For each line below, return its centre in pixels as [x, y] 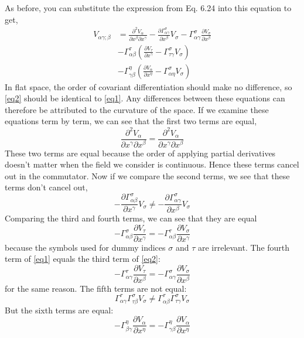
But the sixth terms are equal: [59, 310]
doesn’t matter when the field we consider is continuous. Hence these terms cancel [152, 164]
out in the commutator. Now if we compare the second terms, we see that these [147, 175]
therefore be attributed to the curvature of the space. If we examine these [137, 109]
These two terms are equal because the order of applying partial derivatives [140, 153]
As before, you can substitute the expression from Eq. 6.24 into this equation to [148, 8]
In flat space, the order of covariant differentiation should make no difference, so [148, 86]
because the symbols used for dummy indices [85, 247]
